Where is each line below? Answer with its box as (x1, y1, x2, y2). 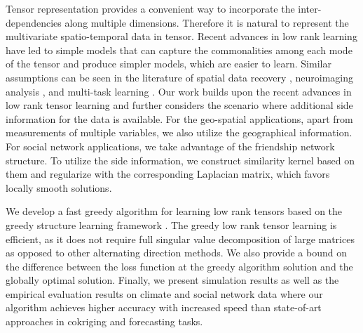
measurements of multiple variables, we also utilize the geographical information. (6, 125, 352, 140)
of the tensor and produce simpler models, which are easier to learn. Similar (6, 56, 331, 71)
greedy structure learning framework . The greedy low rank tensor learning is (6, 217, 337, 232)
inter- (298, 1, 322, 15)
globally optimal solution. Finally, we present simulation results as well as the (6, 273, 339, 287)
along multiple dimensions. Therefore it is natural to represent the (64, 15, 349, 30)
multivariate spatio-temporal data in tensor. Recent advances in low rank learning (6, 29, 357, 44)
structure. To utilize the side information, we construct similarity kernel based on (6, 152, 355, 167)
